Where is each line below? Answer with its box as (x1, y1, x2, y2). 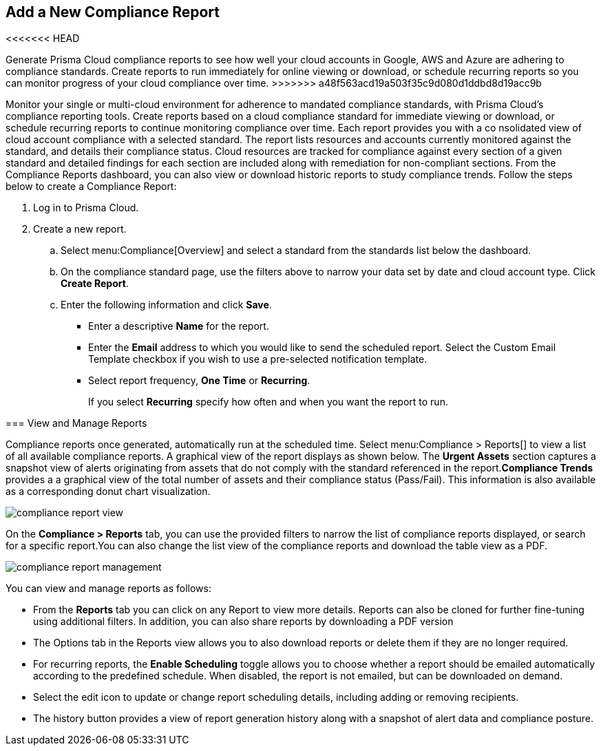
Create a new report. (33, 223, 127, 235)
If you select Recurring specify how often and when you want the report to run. (88, 396, 448, 408)
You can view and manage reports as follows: (6, 582, 211, 595)
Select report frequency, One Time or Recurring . (88, 374, 310, 387)
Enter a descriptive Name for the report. (88, 320, 269, 332)
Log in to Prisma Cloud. (33, 202, 139, 214)
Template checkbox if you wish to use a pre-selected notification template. (88, 353, 428, 366)
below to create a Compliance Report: (6, 180, 177, 193)
